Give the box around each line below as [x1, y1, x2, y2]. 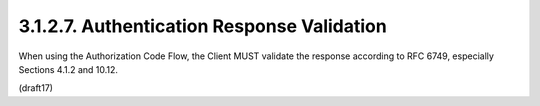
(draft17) [18, 82, 54, 94]
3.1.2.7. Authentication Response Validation [18, 15, 387, 37]
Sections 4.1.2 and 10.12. [18, 63, 119, 75]
